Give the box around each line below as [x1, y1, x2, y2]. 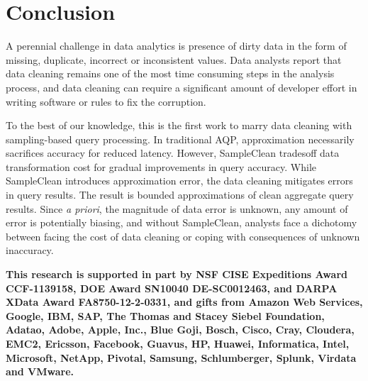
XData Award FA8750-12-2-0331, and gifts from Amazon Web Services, [6, 294, 363, 309]
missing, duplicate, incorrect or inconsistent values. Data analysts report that [6, 52, 342, 67]
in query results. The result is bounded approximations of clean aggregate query [6, 187, 354, 202]
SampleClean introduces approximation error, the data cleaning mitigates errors [6, 173, 353, 188]
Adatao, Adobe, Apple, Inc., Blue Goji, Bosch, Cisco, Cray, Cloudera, [6, 322, 355, 337]
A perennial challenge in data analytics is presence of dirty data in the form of [6, 38, 347, 53]
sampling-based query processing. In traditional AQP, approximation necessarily [6, 131, 355, 146]
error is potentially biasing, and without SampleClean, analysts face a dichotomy [6, 215, 357, 230]
